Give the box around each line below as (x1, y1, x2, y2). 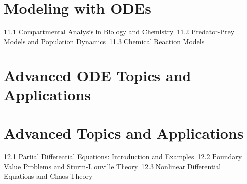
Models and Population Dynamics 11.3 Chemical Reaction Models (4, 36, 205, 46)
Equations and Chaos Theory (4, 171, 93, 181)
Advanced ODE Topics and (4, 65, 191, 85)
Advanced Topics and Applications (4, 123, 244, 143)
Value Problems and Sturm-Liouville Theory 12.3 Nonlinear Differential (4, 161, 221, 171)
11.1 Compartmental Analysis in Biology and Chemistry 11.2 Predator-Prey (4, 27, 235, 37)
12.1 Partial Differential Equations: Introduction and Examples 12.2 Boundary (4, 152, 242, 161)
